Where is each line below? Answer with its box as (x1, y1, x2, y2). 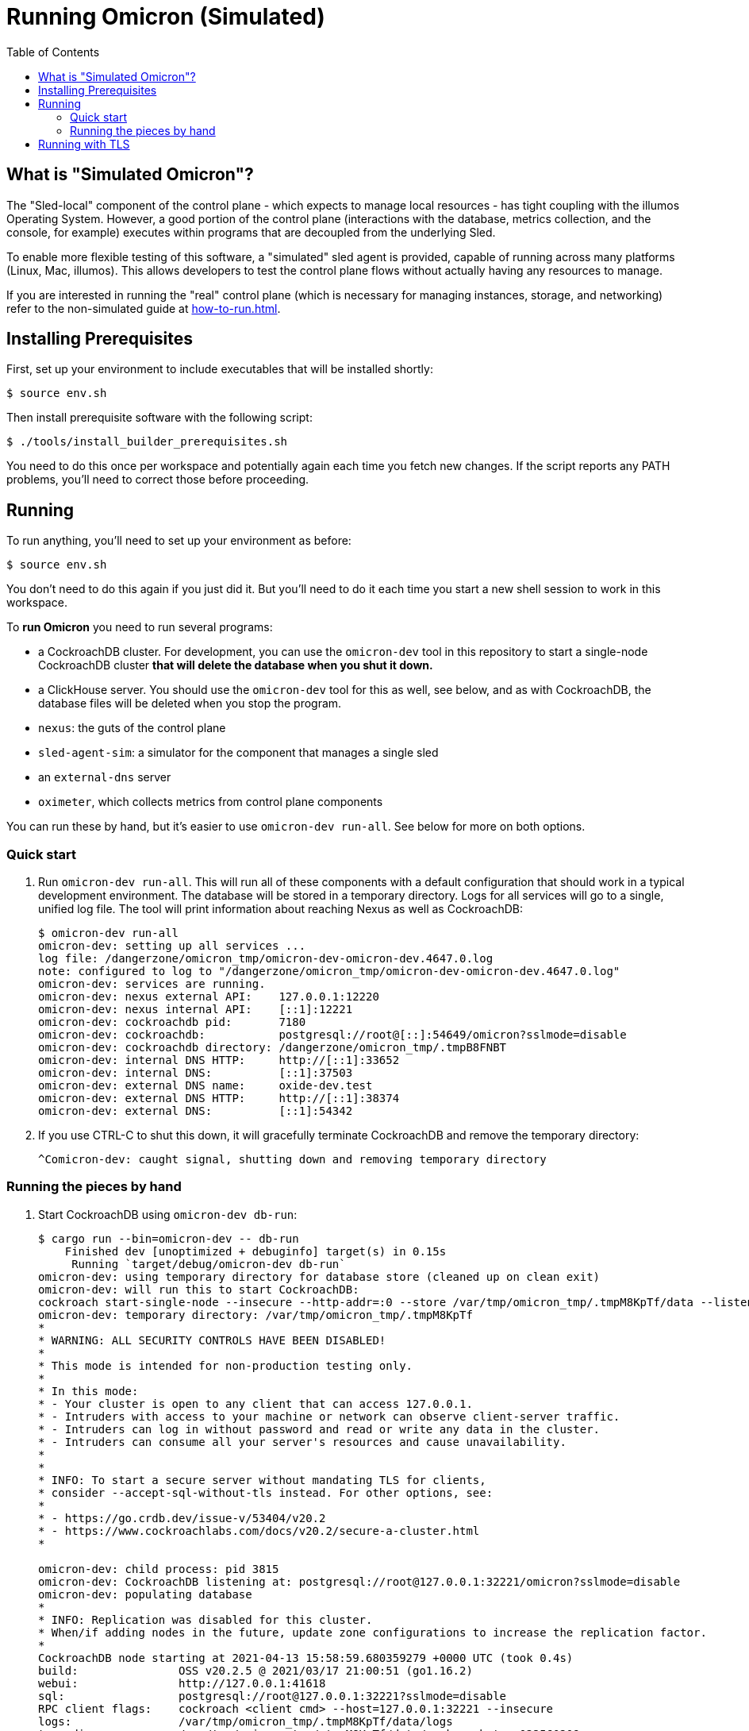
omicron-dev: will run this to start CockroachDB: (38, 1282, 359, 1296)
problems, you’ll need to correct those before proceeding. (6, 472, 309, 487)
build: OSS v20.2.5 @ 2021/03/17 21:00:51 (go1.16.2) (38, 1664, 473, 1677)
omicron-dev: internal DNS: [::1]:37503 (38, 1066, 353, 1080)
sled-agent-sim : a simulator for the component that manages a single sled (38, 746, 439, 760)
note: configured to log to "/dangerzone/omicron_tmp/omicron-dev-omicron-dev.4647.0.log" (38, 965, 620, 978)
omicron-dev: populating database (38, 1587, 252, 1601)
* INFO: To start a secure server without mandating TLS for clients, (38, 1473, 486, 1486)
